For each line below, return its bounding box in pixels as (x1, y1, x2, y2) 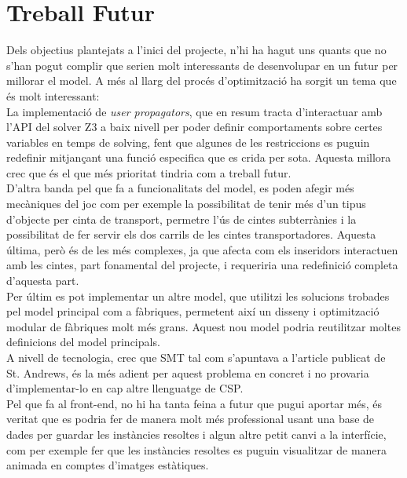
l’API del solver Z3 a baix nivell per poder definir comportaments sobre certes (6, 119, 383, 135)
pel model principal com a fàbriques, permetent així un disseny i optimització (6, 303, 379, 319)
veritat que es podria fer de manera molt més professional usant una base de (6, 410, 375, 427)
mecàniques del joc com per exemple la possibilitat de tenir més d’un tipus (6, 195, 366, 212)
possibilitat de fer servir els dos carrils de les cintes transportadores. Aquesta (6, 226, 376, 243)
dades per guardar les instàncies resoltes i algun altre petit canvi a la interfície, (6, 425, 387, 442)
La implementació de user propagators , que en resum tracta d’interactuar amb (6, 103, 383, 119)
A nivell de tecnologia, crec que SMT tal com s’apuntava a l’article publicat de (6, 349, 386, 365)
